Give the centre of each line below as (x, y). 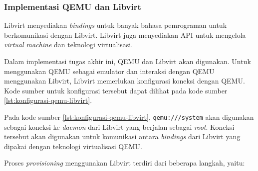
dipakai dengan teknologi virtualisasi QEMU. (73, 146)
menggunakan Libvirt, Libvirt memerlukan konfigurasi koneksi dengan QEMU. (125, 81)
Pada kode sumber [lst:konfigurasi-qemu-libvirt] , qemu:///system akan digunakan (129, 117)
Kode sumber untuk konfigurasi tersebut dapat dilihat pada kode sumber (116, 90)
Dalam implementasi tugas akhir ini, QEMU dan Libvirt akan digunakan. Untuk (128, 61)
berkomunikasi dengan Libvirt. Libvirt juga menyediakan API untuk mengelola (125, 35)
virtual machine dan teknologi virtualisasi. (69, 44)
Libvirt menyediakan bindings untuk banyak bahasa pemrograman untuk (116, 25)
